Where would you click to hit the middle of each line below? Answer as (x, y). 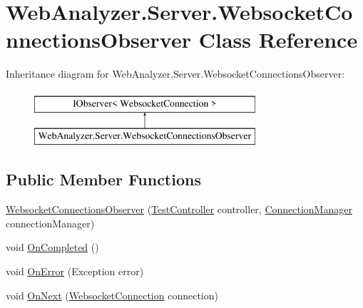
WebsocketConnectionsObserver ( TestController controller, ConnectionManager (179, 209)
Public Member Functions (103, 179)
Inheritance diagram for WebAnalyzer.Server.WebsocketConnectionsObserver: (175, 74)
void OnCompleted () (52, 247)
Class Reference (278, 40)
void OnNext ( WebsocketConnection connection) (112, 295)
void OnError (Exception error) (75, 271)
